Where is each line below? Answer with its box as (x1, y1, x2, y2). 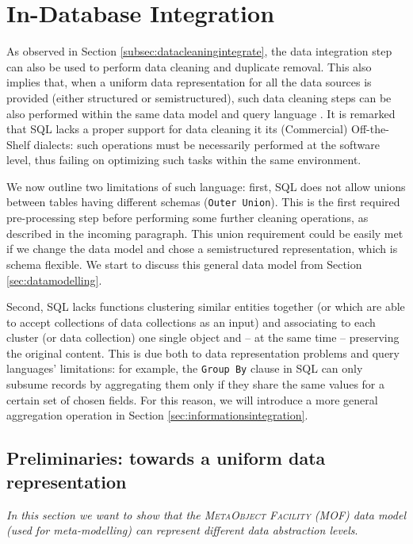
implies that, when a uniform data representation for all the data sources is (6, 74, 372, 90)
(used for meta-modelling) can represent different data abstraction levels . (6, 522, 358, 538)
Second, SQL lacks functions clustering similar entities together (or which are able (6, 298, 405, 315)
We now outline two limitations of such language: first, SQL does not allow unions (6, 178, 406, 194)
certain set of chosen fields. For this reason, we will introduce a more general (6, 391, 378, 408)
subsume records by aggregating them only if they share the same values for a (6, 376, 385, 393)
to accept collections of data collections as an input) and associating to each (6, 313, 376, 330)
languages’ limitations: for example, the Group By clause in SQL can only (6, 360, 363, 377)
